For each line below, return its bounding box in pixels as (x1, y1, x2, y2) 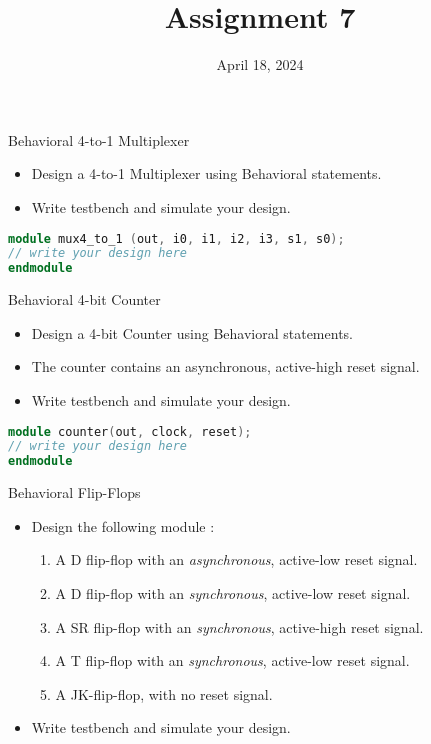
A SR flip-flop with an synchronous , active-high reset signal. (55, 616, 424, 637)
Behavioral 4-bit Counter (8, 289, 161, 310)
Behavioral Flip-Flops (8, 482, 141, 503)
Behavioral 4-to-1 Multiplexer (8, 129, 190, 150)
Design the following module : (31, 515, 215, 536)
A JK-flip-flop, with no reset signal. (55, 683, 273, 704)
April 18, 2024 (216, 54, 304, 75)
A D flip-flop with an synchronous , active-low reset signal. (55, 582, 411, 603)
